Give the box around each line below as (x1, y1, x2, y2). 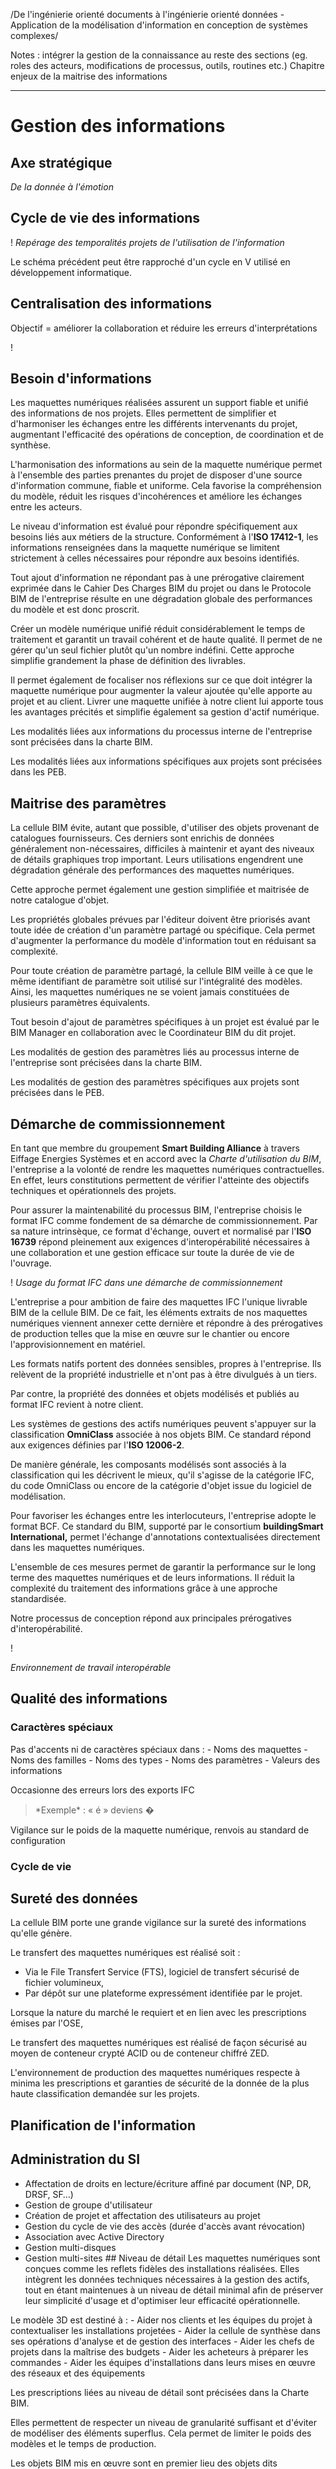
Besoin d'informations (10, 370, 152, 388)
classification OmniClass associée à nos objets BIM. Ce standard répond (10, 1429, 312, 1441)
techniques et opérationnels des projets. (10, 1185, 177, 1197)
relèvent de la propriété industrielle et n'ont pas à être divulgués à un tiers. (10, 1369, 317, 1381)
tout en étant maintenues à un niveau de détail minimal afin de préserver (24, 2284, 324, 2296)
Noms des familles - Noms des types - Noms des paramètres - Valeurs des (10, 1754, 321, 1766)
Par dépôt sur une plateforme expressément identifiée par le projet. (24, 1987, 303, 1999)
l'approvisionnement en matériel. (10, 1339, 146, 1351)
